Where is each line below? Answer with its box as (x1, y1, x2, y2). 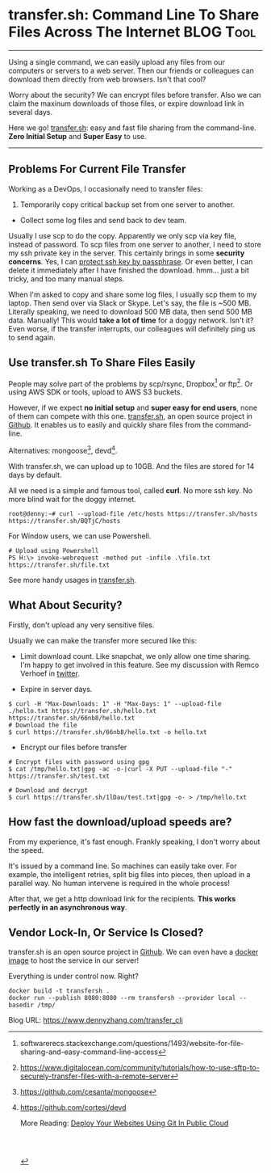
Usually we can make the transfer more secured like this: (8, 635, 198, 645)
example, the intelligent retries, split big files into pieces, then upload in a (8, 869, 251, 879)
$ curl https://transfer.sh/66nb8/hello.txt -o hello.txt (8, 728, 207, 736)
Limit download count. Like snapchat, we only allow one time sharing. (19, 651, 252, 660)
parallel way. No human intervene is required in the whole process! (8, 878, 230, 888)
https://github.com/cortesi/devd (19, 1103, 127, 1112)
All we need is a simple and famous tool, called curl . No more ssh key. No (8, 485, 252, 495)
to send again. (8, 332, 56, 342)
